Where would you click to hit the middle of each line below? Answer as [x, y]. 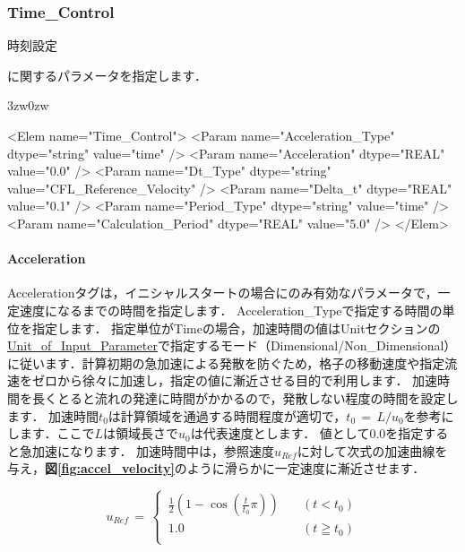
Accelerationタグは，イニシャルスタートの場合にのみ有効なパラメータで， [223, 293]
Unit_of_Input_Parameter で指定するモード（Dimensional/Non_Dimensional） [232, 345]
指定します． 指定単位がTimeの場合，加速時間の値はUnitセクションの [236, 328]
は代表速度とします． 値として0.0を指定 [307, 433]
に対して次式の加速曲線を [372, 450]
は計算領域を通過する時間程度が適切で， [227, 415]
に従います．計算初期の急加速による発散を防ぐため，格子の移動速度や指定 [226, 362]
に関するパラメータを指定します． [108, 75]
